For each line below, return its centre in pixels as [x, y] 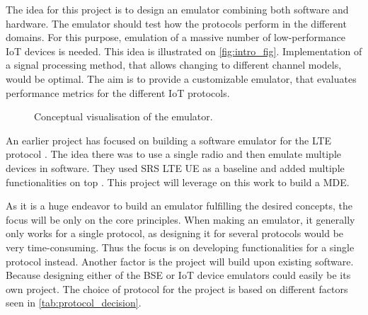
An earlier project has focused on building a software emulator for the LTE [169, 140]
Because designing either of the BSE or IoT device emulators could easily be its [178, 275]
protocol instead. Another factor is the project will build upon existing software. [180, 261]
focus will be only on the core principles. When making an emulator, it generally [180, 219]
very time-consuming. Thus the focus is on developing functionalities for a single [180, 247]
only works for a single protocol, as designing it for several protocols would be [175, 233]
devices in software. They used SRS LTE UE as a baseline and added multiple [175, 167]
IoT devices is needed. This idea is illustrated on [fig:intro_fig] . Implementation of [184, 51]
